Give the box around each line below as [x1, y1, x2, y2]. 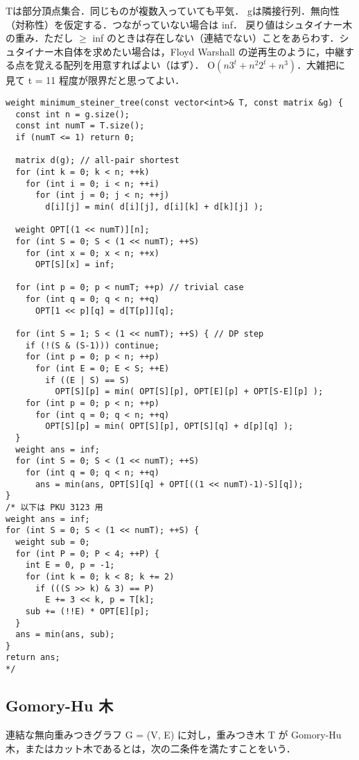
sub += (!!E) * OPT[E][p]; [25, 606, 150, 616]
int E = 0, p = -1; [25, 560, 115, 571]
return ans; [6, 652, 60, 663]
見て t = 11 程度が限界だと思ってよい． [6, 73, 185, 87]
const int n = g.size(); [15, 109, 130, 119]
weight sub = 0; [15, 537, 90, 547]
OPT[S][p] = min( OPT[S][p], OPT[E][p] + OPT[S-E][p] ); [55, 387, 324, 397]
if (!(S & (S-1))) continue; [25, 340, 159, 351]
